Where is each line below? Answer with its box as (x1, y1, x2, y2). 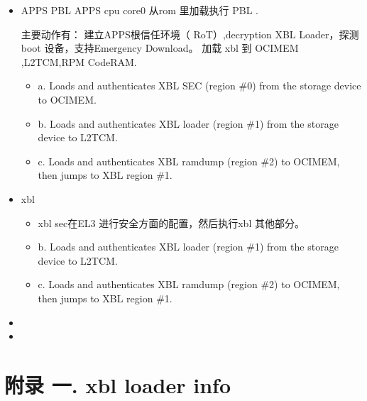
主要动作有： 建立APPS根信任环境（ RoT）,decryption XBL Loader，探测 (21, 26, 359, 41)
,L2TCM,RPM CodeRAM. (21, 54, 137, 69)
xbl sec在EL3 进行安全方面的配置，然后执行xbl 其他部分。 (38, 215, 305, 230)
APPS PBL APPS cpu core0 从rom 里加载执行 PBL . (21, 3, 258, 17)
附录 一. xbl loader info (4, 370, 231, 399)
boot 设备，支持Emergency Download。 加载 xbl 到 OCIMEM (21, 40, 299, 55)
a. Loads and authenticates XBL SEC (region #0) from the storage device (38, 78, 361, 93)
